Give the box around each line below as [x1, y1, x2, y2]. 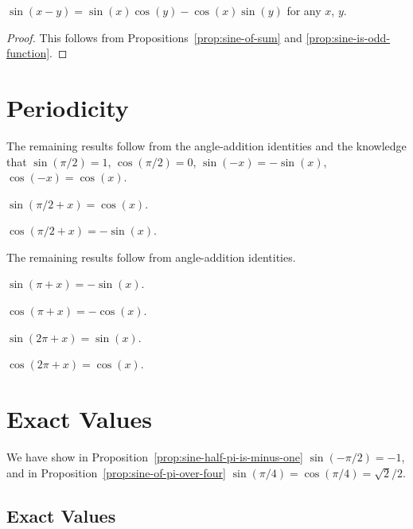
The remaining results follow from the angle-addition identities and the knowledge [6, 137, 407, 154]
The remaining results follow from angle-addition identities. [6, 248, 296, 265]
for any [286, 2, 321, 18]
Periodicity [6, 91, 129, 123]
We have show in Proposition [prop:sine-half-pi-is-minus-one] [6, 448, 303, 465]
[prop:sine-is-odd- [306, 29, 391, 45]
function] [6, 45, 50, 61]
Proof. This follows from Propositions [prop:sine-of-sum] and [6, 29, 302, 45]
